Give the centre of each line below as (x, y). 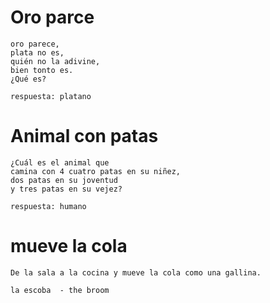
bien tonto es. (42, 70)
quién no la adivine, (55, 61)
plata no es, (37, 52)
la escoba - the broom (60, 290)
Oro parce (52, 17)
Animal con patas (84, 136)
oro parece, (35, 44)
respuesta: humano (48, 206)
